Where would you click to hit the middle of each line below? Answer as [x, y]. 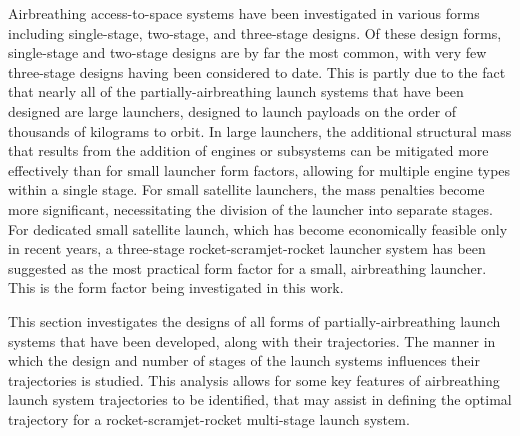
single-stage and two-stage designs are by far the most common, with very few [247, 52]
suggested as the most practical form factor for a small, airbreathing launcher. [247, 267]
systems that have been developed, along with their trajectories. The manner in [252, 340]
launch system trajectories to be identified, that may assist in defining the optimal [260, 399]
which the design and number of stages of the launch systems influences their [244, 360]
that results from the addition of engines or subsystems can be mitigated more [248, 150]
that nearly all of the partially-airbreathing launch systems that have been [236, 91]
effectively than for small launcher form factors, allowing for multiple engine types [259, 169]
